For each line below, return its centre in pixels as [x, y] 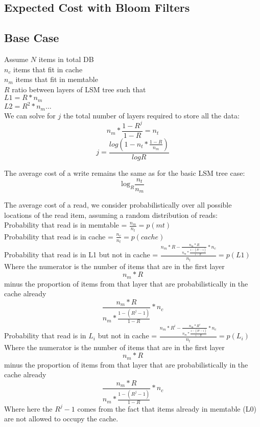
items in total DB [66, 59]
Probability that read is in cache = [59, 236]
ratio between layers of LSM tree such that [79, 89]
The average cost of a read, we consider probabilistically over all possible [118, 205]
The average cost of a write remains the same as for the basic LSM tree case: [125, 172]
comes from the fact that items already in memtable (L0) [167, 408]
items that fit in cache [48, 69]
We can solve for [30, 115]
